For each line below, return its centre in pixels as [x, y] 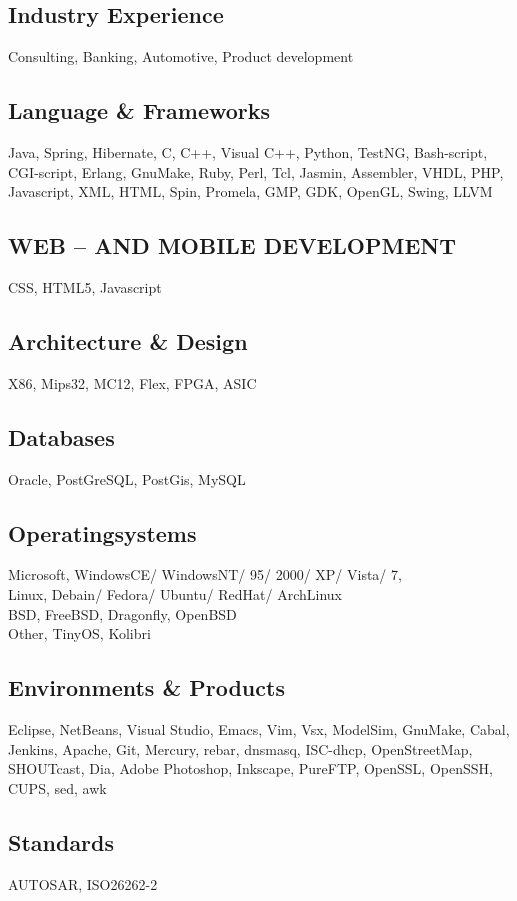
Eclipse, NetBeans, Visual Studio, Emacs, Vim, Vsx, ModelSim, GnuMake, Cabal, [259, 728]
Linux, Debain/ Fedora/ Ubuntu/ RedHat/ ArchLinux [175, 593]
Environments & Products [146, 687]
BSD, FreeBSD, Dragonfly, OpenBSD [122, 613]
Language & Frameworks [139, 110]
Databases [61, 436]
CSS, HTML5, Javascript [85, 286]
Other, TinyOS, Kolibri [79, 633]
